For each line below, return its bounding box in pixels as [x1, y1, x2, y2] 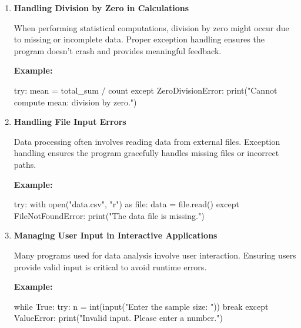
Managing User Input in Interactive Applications [14, 229, 218, 241]
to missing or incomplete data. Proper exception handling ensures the [14, 33, 265, 45]
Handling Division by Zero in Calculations [14, 2, 189, 14]
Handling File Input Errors [14, 115, 126, 128]
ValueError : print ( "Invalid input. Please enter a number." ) [14, 312, 223, 324]
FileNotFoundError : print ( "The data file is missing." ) [14, 209, 205, 221]
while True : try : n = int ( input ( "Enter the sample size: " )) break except [14, 300, 269, 312]
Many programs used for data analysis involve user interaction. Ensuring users [14, 249, 296, 261]
